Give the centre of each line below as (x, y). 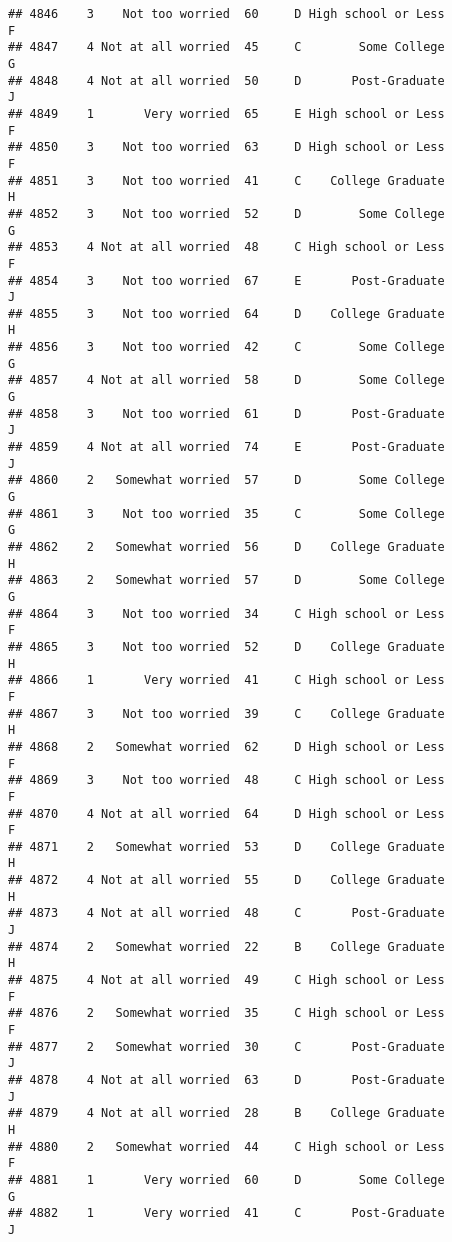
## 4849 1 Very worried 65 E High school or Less (226, 113)
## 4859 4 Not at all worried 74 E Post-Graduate (226, 447)
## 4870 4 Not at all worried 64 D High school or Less (226, 813)
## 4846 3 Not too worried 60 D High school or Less (226, 14)
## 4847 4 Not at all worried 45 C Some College (226, 47)
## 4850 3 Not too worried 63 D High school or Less (226, 147)
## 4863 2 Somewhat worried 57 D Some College (226, 580)
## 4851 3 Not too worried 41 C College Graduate (226, 180)
